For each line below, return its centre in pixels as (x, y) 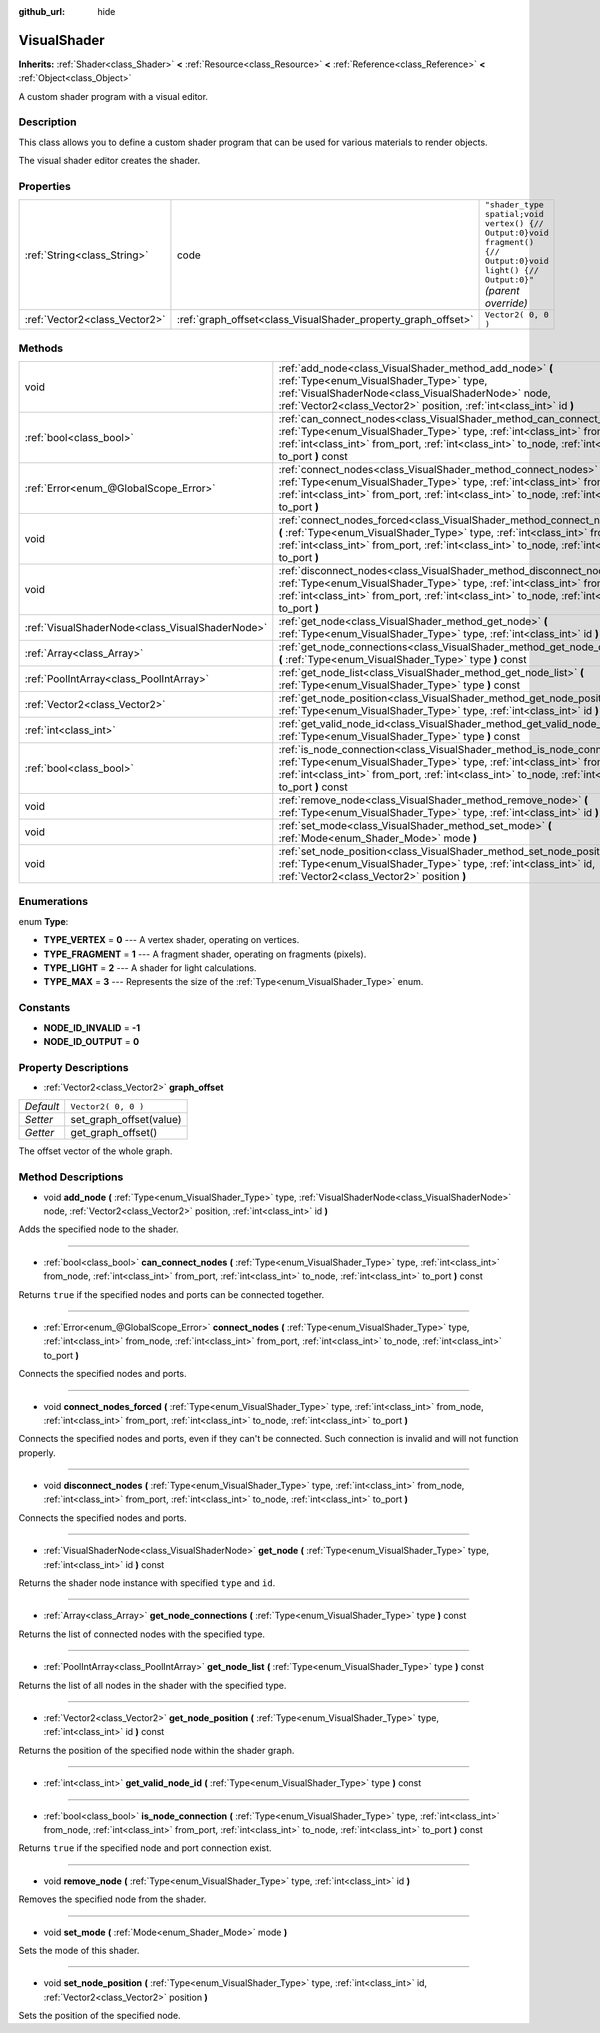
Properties (45, 186)
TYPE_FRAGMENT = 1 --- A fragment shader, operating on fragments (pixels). (205, 954)
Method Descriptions (71, 1177)
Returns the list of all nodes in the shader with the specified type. (152, 1685)
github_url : (41, 11)
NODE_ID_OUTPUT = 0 (91, 1041)
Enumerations (53, 902)
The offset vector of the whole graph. (95, 1151)
